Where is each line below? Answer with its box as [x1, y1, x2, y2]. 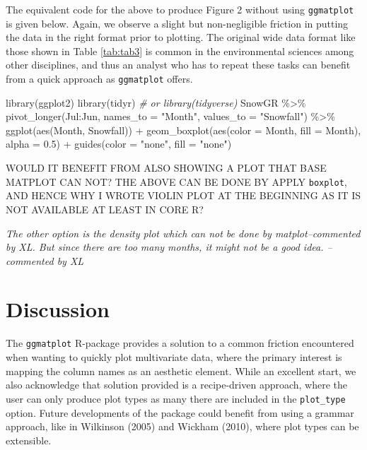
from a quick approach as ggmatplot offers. [6, 71, 193, 86]
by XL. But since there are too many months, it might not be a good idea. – [6, 239, 332, 254]
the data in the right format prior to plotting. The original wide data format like [6, 30, 356, 45]
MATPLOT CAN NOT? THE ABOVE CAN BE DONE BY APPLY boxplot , [6, 174, 347, 189]
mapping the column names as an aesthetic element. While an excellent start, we [6, 363, 356, 378]
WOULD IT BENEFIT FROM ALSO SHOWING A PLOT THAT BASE [6, 160, 327, 175]
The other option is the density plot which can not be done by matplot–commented [6, 225, 361, 240]
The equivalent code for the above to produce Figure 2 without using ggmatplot [6, 2, 354, 16]
